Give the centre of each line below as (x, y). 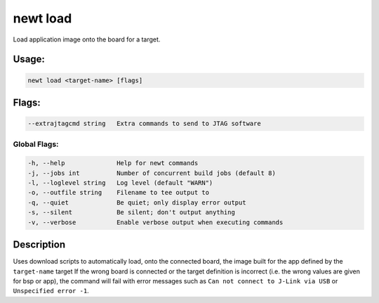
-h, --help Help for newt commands (113, 163)
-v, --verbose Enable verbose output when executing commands (155, 222)
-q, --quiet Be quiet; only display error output (137, 202)
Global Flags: (36, 144)
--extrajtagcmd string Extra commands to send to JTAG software (144, 124)
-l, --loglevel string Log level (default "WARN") (120, 183)
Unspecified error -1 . (51, 291)
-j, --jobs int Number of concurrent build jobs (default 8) (152, 173)
